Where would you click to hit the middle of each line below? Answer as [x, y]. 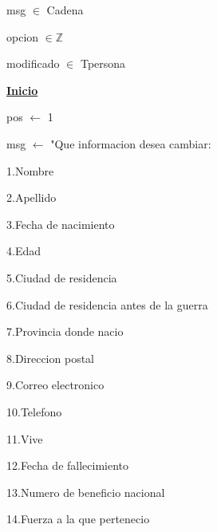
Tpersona [103, 63]
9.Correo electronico [55, 385]
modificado [33, 63]
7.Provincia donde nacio [65, 331]
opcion [23, 36]
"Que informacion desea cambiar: [131, 143]
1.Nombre [30, 170]
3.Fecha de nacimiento [61, 224]
